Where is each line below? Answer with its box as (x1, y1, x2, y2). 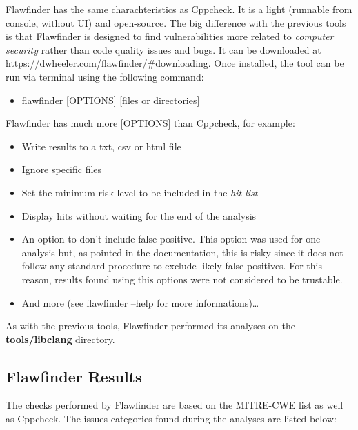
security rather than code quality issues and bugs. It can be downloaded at (6, 42, 321, 57)
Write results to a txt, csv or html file (21, 139, 181, 153)
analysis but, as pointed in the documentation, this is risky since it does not (21, 245, 344, 259)
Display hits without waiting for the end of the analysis (21, 208, 257, 223)
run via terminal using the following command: (6, 69, 204, 83)
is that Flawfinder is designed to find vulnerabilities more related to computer (6, 29, 334, 43)
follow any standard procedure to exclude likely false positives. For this (21, 258, 322, 273)
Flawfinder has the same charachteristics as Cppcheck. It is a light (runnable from (6, 2, 352, 16)
